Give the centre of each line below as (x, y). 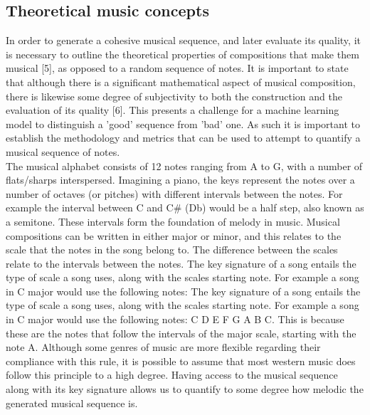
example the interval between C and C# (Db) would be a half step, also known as (185, 207)
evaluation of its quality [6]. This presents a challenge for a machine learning (173, 110)
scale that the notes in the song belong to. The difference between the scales (172, 249)
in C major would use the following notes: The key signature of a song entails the (183, 291)
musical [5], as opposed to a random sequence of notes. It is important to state (177, 68)
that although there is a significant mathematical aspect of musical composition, (181, 82)
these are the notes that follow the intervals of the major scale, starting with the (181, 333)
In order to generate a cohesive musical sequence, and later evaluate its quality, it (183, 40)
